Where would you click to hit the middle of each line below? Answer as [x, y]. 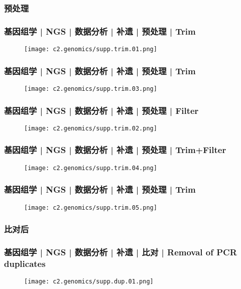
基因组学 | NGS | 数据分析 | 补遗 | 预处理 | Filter [101, 110]
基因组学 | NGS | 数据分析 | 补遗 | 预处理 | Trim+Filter [115, 150]
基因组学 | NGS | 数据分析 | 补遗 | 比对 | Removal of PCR [120, 252]
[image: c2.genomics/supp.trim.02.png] [91, 128]
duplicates [25, 263]
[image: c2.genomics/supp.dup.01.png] [89, 282]
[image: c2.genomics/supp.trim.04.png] [91, 168]
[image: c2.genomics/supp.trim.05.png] [91, 207]
